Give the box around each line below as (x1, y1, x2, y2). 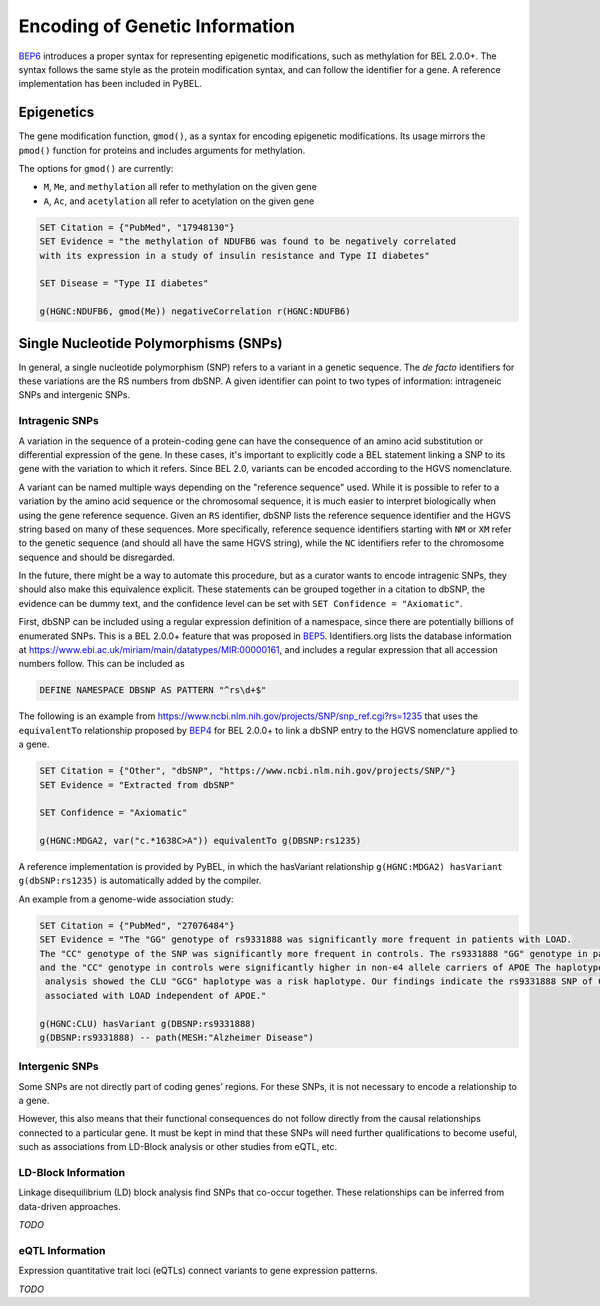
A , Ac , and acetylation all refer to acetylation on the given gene (43, 195, 315, 207)
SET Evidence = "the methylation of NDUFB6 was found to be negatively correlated (39, 236, 457, 247)
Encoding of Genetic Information (18, 15, 295, 37)
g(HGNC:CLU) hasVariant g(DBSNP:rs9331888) (39, 1018, 257, 1029)
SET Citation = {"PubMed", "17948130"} (39, 221, 235, 233)
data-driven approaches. (18, 1200, 122, 1212)
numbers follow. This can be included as (18, 658, 185, 670)
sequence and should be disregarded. (18, 551, 175, 563)
